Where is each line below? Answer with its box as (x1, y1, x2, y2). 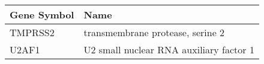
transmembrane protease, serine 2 (83, 25, 225, 39)
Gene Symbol (10, 8, 74, 21)
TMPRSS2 (10, 25, 55, 39)
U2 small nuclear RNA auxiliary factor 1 (83, 43, 254, 56)
